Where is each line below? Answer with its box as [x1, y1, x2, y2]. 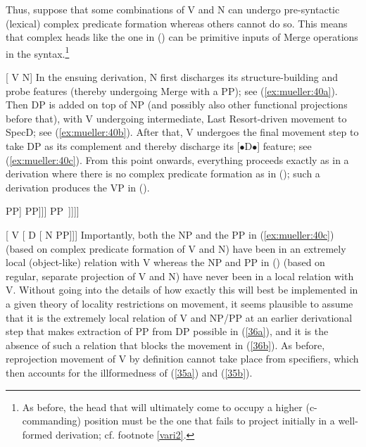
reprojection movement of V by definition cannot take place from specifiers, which [6, 351, 359, 366]
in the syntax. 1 [6, 44, 70, 61]
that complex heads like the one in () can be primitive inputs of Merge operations [6, 30, 358, 44]
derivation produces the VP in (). [6, 180, 150, 194]
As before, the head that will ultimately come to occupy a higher [22, 399, 303, 414]
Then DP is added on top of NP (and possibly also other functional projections [6, 97, 348, 112]
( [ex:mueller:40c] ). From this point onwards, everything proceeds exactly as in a [6, 152, 349, 167]
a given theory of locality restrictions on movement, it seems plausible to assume [6, 296, 353, 310]
